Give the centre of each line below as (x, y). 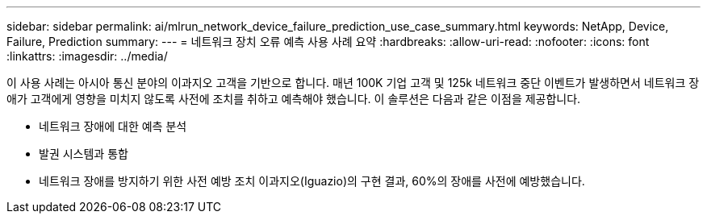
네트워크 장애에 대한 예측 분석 (113, 126)
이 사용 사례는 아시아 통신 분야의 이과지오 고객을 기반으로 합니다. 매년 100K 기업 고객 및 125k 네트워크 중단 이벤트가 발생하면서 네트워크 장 (353, 83)
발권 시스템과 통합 (84, 154)
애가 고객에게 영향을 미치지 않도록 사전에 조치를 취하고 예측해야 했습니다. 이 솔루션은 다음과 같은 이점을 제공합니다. (294, 99)
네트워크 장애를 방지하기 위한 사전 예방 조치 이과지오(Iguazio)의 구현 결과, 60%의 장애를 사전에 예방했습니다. (312, 181)
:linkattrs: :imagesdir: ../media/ (87, 56)
